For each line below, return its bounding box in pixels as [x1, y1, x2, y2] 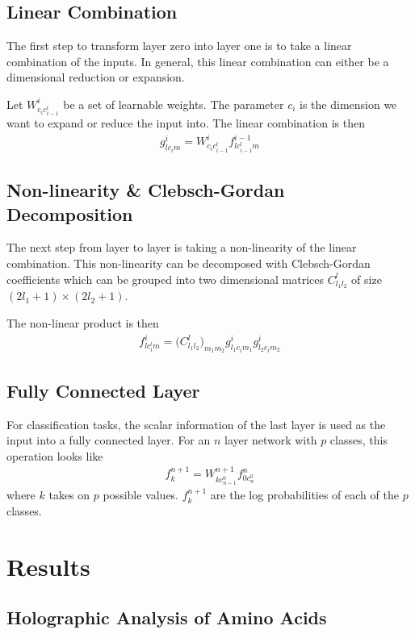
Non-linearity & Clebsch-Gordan [6, 177, 285, 202]
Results [6, 549, 90, 582]
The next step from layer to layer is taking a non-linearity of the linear [6, 239, 357, 256]
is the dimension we [300, 95, 397, 112]
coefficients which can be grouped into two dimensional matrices [6, 270, 325, 287]
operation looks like [6, 447, 103, 464]
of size [351, 270, 382, 287]
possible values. [103, 486, 179, 503]
